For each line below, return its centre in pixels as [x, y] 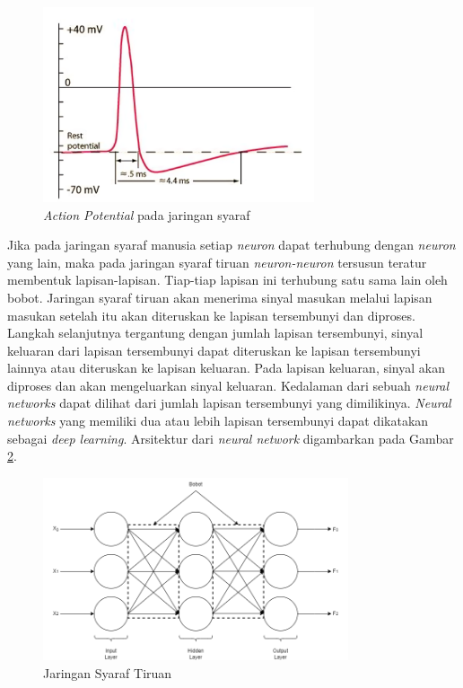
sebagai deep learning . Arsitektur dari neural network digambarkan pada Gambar [231, 438]
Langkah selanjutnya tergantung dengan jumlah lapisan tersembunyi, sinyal [215, 333]
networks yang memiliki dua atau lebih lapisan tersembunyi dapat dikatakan [218, 421]
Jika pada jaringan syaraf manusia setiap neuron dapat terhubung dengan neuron [231, 245]
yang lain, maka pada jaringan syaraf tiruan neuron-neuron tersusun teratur [217, 262]
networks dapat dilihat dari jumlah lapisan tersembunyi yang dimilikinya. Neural [229, 403]
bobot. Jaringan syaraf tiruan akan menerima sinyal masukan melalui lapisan [220, 297]
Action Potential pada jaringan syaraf [147, 214]
